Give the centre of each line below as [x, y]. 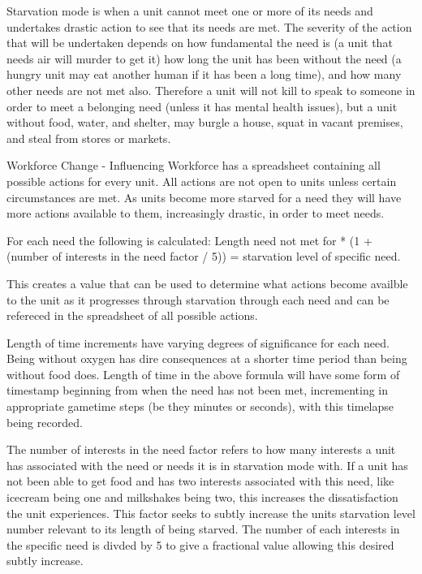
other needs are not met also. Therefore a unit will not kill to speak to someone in [211, 90]
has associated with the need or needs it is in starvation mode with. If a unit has [207, 465]
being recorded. [45, 422]
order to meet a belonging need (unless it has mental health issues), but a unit [202, 106]
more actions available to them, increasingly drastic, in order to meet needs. [196, 213]
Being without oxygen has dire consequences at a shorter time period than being [207, 358]
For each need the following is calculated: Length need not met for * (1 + [189, 240]
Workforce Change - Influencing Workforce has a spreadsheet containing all [194, 165]
